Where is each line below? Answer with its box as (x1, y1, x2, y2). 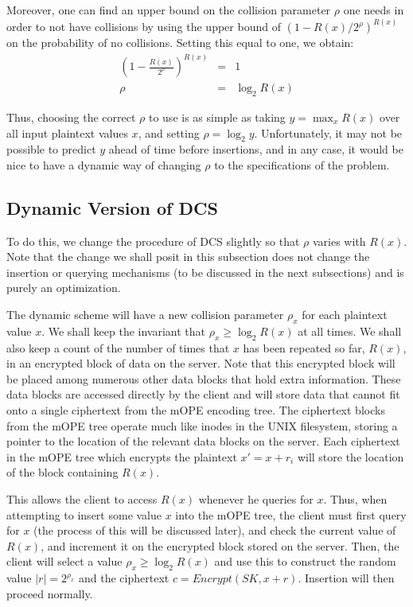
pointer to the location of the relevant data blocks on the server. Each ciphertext (6, 433, 400, 449)
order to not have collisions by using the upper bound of (6, 18, 281, 35)
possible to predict (6, 141, 96, 158)
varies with (312, 232, 366, 249)
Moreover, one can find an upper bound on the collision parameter (6, 2, 331, 18)
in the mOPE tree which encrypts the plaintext (6, 448, 237, 465)
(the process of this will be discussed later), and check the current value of (33, 522, 396, 539)
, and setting (138, 124, 200, 141)
